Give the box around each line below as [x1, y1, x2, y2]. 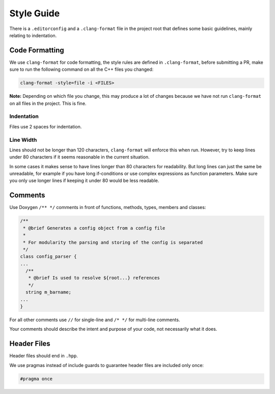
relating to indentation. [9, 32, 57, 38]
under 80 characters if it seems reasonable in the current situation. [9, 154, 150, 160]
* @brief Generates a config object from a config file [23, 225, 166, 231]
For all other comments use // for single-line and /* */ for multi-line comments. [9, 317, 180, 323]
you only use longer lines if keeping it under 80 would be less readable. [9, 177, 159, 183]
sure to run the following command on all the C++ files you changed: [9, 66, 154, 72]
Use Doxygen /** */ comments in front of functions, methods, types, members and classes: [9, 204, 206, 211]
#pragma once [20, 376, 53, 382]
